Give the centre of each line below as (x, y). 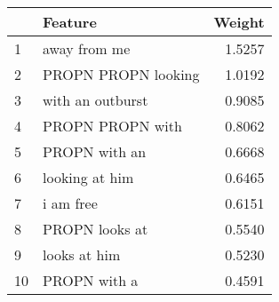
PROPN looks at (96, 229)
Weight (239, 22)
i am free (70, 203)
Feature (70, 22)
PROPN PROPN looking (121, 74)
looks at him (82, 254)
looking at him (88, 177)
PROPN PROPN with (112, 126)
